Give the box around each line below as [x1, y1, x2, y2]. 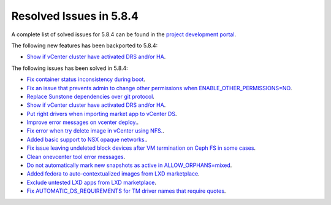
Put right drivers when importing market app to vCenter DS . [26, 110, 177, 117]
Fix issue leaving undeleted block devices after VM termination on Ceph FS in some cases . [26, 144, 256, 152]
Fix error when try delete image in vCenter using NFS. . [26, 127, 165, 134]
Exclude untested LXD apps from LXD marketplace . [26, 179, 156, 186]
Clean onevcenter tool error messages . [26, 153, 126, 160]
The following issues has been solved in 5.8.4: [11, 64, 128, 72]
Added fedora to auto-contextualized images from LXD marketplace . [26, 170, 200, 177]
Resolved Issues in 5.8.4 [11, 9, 139, 23]
